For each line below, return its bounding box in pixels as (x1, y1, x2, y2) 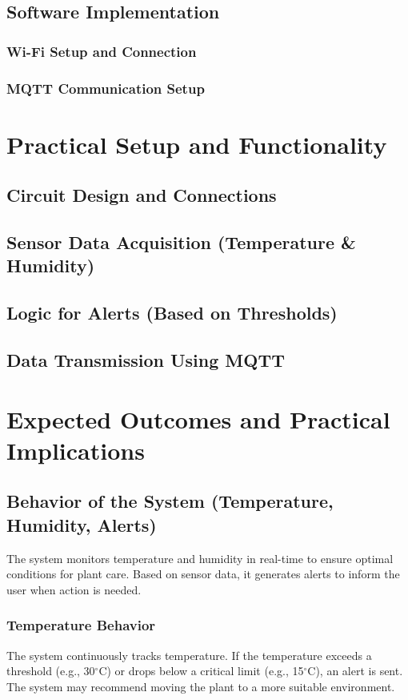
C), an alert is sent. (307, 662, 403, 679)
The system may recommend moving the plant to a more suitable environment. (6, 678, 395, 694)
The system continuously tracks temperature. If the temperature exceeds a (6, 646, 372, 663)
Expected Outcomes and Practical (6, 402, 390, 435)
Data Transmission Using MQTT (6, 347, 286, 372)
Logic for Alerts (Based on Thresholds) (6, 300, 338, 325)
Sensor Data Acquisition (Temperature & (6, 230, 356, 255)
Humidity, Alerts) (6, 512, 157, 537)
